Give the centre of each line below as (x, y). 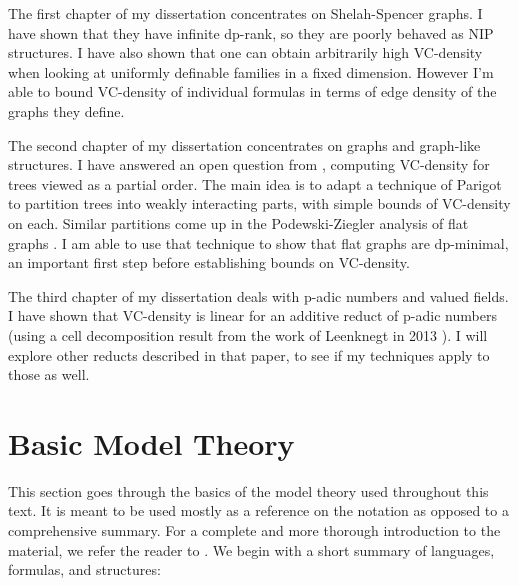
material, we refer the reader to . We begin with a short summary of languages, (251, 549)
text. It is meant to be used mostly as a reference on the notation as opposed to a (258, 510)
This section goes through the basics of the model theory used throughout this (248, 490)
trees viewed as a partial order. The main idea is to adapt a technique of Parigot (255, 183)
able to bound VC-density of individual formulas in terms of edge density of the (252, 91)
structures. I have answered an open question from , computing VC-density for (249, 164)
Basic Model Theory (151, 442)
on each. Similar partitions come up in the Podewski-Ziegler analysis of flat (238, 222)
